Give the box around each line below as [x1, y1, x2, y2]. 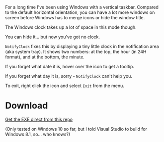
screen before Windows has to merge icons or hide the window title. [5, 15, 145, 20]
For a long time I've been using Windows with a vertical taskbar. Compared [5, 4, 159, 10]
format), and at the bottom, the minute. [5, 54, 84, 60]
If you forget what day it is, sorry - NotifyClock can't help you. [5, 73, 133, 79]
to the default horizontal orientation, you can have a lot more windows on [5, 9, 155, 15]
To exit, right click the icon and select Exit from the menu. [5, 83, 124, 89]
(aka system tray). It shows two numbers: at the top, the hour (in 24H [5, 49, 147, 54]
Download [5, 100, 48, 111]
